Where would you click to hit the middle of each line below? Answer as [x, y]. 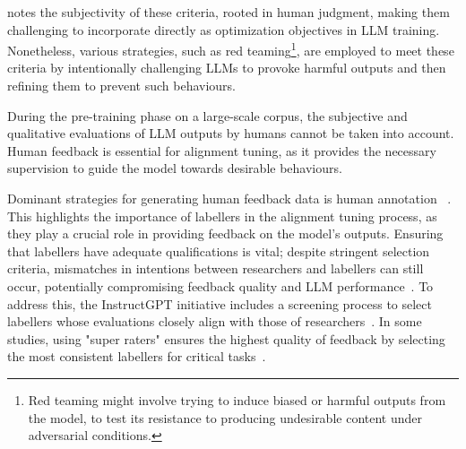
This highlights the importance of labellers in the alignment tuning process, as [222, 216]
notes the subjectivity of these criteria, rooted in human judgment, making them [229, 12]
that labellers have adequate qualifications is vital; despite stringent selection [219, 250]
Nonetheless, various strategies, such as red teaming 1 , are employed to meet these [231, 49]
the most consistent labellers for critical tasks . [137, 356]
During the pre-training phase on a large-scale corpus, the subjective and [207, 115]
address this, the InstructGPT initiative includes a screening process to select [220, 303]
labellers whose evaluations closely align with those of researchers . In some [215, 321]
